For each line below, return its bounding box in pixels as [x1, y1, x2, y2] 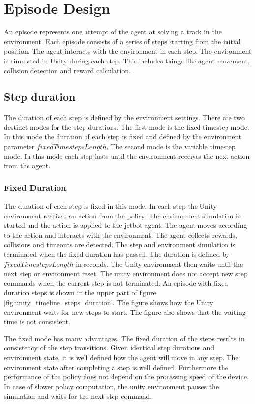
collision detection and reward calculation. [4, 65, 131, 75]
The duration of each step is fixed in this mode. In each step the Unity [4, 201, 217, 211]
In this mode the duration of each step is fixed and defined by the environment [4, 131, 242, 142]
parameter [4, 141, 35, 152]
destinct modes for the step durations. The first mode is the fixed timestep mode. [4, 122, 249, 132]
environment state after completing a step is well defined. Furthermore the [4, 362, 228, 372]
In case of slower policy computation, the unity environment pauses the [4, 381, 219, 391]
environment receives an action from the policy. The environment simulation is [4, 210, 241, 220]
